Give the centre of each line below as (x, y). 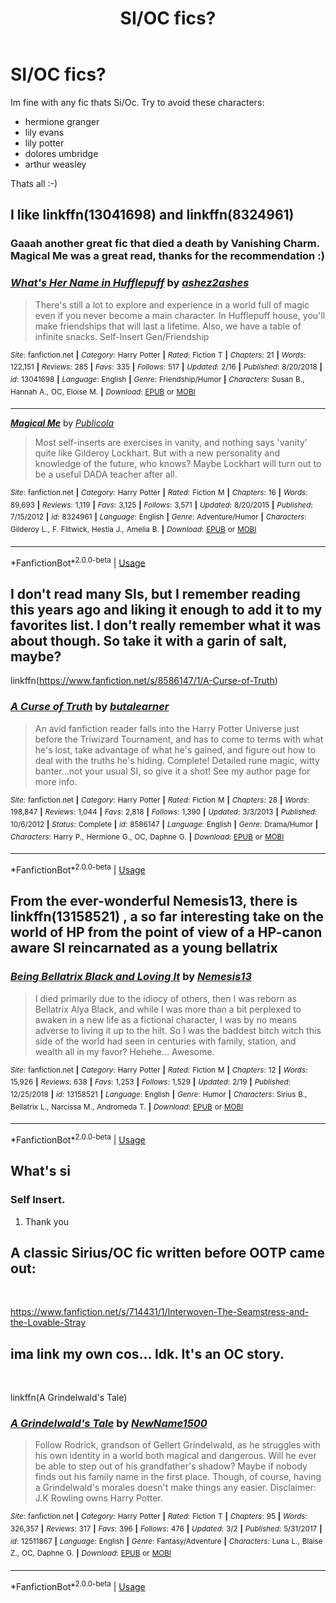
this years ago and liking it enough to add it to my (166, 609)
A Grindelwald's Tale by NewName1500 (109, 1424)
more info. (56, 781)
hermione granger (62, 121)
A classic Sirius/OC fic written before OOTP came (167, 1252)
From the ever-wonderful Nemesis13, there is (154, 901)
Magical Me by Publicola (62, 423)
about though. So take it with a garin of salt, (149, 640)
